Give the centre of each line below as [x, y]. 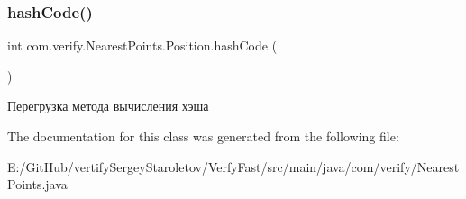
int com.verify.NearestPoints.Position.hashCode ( [142, 45]
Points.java [37, 184]
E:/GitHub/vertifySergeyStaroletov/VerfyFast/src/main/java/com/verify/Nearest [233, 166]
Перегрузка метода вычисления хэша [108, 106]
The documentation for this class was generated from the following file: [203, 136]
